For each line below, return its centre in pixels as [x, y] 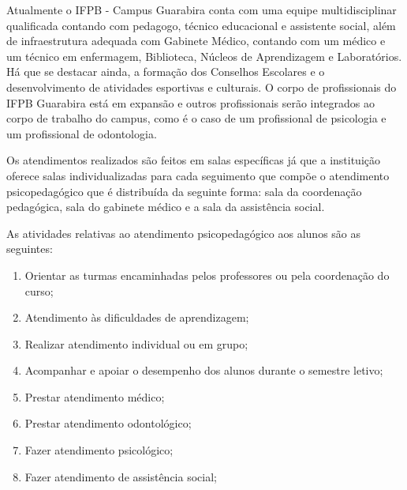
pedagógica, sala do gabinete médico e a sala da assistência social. [166, 207]
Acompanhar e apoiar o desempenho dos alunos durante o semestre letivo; [204, 370]
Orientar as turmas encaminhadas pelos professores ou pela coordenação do [207, 275]
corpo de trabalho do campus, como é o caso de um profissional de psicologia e [196, 118]
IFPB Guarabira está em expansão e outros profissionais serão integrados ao [191, 102]
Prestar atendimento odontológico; [108, 423]
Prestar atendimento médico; [95, 396]
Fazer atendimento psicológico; [99, 450]
